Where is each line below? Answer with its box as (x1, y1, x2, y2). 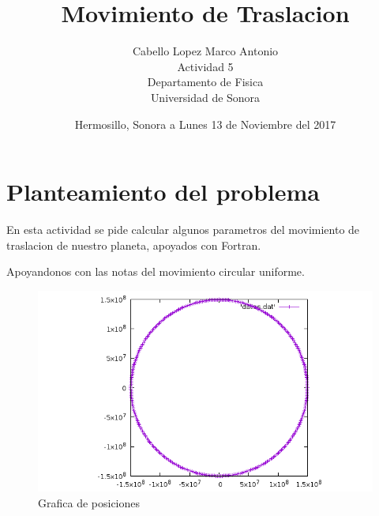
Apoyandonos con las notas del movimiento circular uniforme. (6, 263, 305, 280)
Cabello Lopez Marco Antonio (132, 43, 279, 59)
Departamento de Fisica (147, 73, 264, 90)
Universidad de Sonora (150, 89, 261, 105)
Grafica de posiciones (38, 494, 141, 510)
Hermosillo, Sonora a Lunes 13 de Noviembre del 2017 (74, 115, 336, 132)
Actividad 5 (177, 58, 234, 74)
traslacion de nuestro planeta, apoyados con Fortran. (6, 236, 261, 253)
